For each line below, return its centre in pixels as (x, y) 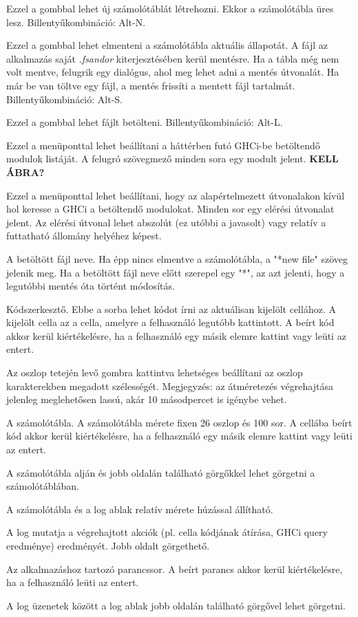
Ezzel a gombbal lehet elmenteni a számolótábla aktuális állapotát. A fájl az (167, 45)
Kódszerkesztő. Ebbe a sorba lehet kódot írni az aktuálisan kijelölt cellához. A (171, 308)
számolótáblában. (43, 486)
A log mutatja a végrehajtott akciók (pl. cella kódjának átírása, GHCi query (167, 532)
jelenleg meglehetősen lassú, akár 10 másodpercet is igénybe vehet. (147, 399)
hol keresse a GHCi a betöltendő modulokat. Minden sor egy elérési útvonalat (170, 209)
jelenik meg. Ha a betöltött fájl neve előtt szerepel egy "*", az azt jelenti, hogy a (176, 272)
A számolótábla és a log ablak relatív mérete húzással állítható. (140, 509)
